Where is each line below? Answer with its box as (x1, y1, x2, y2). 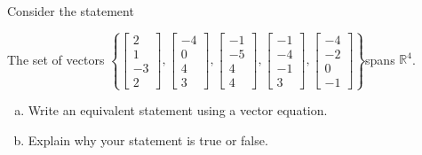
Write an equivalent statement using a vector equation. (28, 101, 328, 120)
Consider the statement (7, 2, 134, 19)
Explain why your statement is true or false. (28, 130, 268, 149)
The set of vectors (7, 50, 105, 68)
